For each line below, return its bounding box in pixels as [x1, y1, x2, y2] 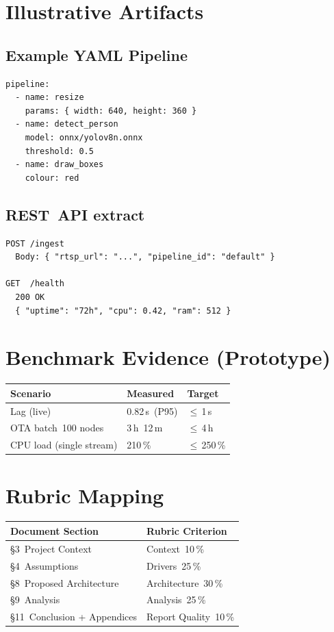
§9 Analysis [10, 592, 60, 607]
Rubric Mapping [5, 481, 164, 509]
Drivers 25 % [146, 558, 201, 572]
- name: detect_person [15, 119, 118, 129]
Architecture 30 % [146, 575, 223, 590]
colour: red [25, 173, 79, 183]
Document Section [10, 523, 99, 538]
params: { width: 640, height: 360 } [25, 105, 197, 116]
